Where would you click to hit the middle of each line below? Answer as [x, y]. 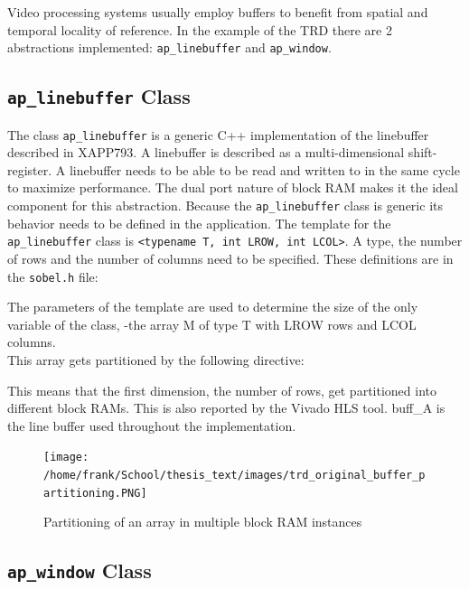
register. [30, 169]
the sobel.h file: [53, 276]
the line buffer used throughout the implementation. [152, 425]
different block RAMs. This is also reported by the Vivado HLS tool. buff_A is [226, 408]
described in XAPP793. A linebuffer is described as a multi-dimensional [206, 152]
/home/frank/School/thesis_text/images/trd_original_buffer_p [234, 476]
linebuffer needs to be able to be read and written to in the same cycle [264, 169]
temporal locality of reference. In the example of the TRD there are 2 [200, 29]
